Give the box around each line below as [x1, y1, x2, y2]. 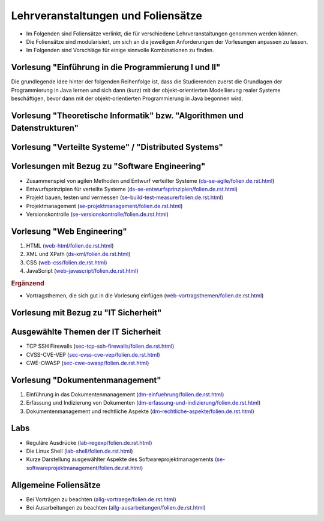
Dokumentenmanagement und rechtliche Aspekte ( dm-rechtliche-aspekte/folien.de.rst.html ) [26, 408, 254, 415]
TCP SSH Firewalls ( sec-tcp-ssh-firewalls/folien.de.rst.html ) [26, 342, 175, 350]
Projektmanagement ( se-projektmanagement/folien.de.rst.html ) [26, 202, 183, 209]
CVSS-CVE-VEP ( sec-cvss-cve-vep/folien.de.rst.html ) [26, 351, 160, 358]
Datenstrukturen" [11, 123, 79, 133]
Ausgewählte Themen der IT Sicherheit [11, 327, 161, 337]
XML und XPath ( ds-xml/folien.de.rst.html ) [26, 251, 131, 258]
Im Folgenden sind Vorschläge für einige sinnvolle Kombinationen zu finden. [26, 47, 214, 54]
